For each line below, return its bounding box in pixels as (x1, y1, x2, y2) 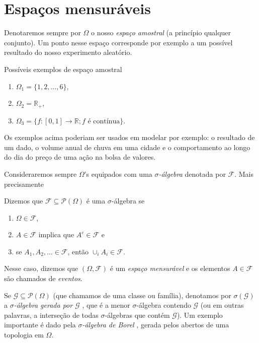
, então (67, 246, 89, 256)
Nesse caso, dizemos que (4, 263, 78, 273)
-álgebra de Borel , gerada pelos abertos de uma (82, 319, 229, 330)
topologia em (4, 329, 44, 340)
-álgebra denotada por (158, 168, 226, 179)
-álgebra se (111, 195, 145, 206)
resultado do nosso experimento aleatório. (4, 47, 132, 57)
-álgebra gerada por (14, 300, 73, 310)
